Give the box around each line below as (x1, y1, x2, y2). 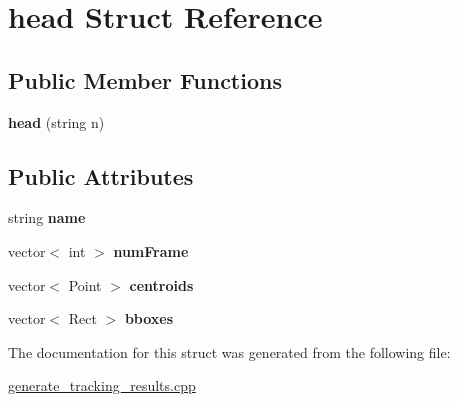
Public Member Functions (8, 64, 282, 95)
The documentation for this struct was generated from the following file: (8, 341, 451, 362)
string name (8, 207, 86, 228)
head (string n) (8, 111, 105, 132)
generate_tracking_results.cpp (8, 375, 196, 396)
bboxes (124, 308, 174, 329)
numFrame (113, 240, 189, 261)
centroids (129, 274, 194, 295)
